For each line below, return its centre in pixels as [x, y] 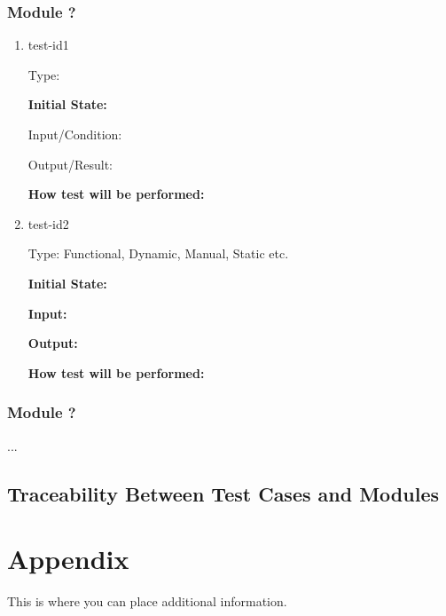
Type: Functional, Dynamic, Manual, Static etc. [158, 253]
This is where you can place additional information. [147, 601]
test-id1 [48, 45]
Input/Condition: [75, 134]
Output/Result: [70, 164]
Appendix [68, 559]
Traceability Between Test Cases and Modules [223, 493]
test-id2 [48, 223]
